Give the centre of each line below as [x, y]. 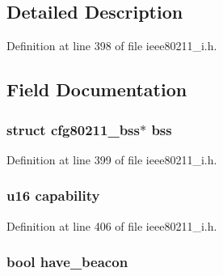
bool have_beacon [67, 262]
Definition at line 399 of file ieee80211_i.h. [112, 159]
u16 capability [53, 195]
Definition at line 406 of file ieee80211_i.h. [112, 225]
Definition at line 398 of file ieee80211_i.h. [112, 46]
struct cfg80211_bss [73, 129]
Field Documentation [97, 89]
